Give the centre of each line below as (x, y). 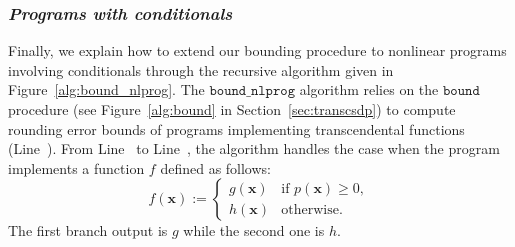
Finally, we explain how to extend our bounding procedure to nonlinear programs (257, 50)
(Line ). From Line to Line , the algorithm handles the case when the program (254, 148)
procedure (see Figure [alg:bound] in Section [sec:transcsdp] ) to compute (232, 109)
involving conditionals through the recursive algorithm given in (201, 69)
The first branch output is (88, 230)
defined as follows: (215, 167)
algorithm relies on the (369, 89)
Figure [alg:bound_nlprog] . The (106, 89)
